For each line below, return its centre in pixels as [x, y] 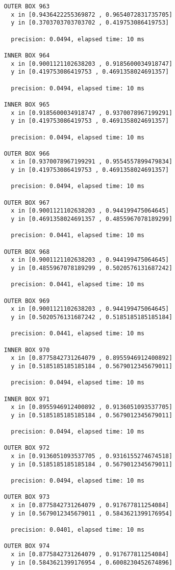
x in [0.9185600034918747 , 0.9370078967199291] [92, 113]
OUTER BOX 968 [27, 252]
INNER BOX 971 [27, 399]
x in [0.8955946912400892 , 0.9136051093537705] [92, 407]
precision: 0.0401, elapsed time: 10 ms [78, 530]
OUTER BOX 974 [27, 546]
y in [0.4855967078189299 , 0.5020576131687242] [92, 268]
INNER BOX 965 [27, 104]
